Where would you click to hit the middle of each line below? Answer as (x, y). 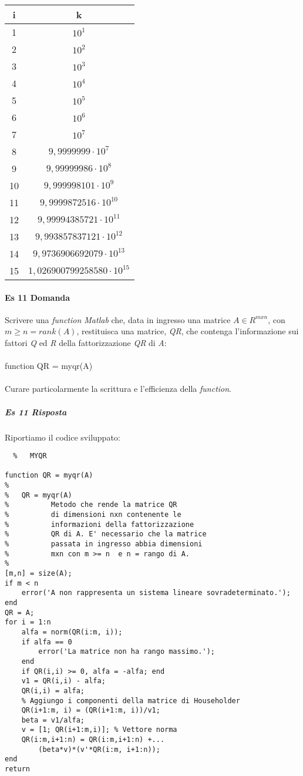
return (17, 769)
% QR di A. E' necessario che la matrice (106, 534)
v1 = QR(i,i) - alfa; (63, 681)
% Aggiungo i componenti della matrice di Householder (131, 701)
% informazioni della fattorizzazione (100, 524)
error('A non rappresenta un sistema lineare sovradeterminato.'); (156, 593)
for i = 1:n (28, 622)
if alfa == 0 (47, 642)
